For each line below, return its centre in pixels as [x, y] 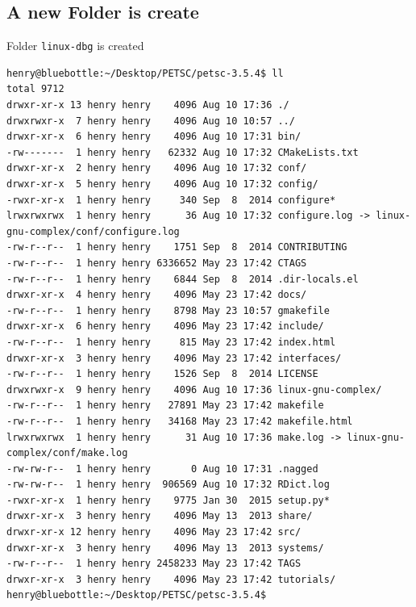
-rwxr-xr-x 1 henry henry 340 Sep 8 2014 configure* [171, 200]
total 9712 [35, 89]
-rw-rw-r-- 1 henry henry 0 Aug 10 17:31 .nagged [162, 469]
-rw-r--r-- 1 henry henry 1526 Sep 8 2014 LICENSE [162, 374]
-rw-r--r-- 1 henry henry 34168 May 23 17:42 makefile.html [180, 421]
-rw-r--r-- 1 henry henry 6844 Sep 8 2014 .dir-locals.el [183, 279]
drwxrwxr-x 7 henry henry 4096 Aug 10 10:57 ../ [151, 121]
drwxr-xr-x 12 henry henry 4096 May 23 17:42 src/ [154, 532]
